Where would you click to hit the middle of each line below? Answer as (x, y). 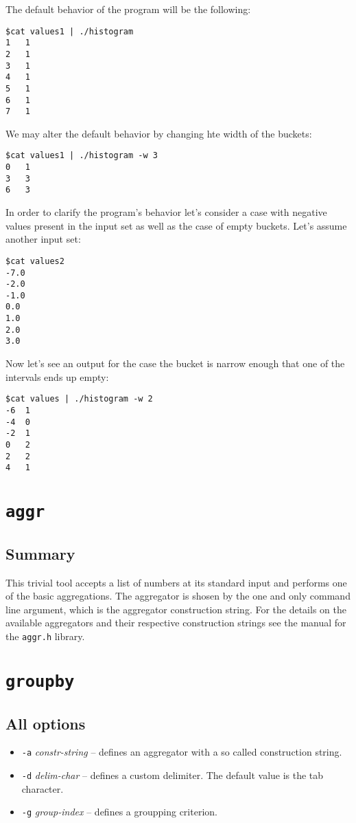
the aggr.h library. (45, 636)
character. (43, 788)
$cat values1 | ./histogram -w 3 (82, 156)
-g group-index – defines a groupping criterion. (119, 812)
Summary (40, 553)
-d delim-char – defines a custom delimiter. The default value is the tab (173, 775)
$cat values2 (35, 261)
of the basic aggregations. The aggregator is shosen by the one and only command (178, 596)
